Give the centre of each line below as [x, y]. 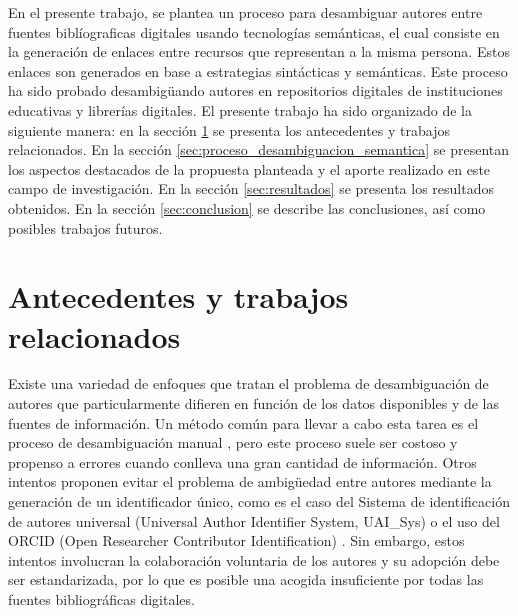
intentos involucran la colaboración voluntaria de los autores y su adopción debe [254, 559]
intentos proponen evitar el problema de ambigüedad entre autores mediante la [250, 481]
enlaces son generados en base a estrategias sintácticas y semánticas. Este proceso [258, 70]
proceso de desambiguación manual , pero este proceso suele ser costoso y [233, 442]
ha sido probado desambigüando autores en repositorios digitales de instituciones [255, 90]
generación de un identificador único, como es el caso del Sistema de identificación [259, 501]
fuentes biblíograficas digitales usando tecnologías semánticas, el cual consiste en [254, 31]
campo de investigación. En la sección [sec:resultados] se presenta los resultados [251, 188]
